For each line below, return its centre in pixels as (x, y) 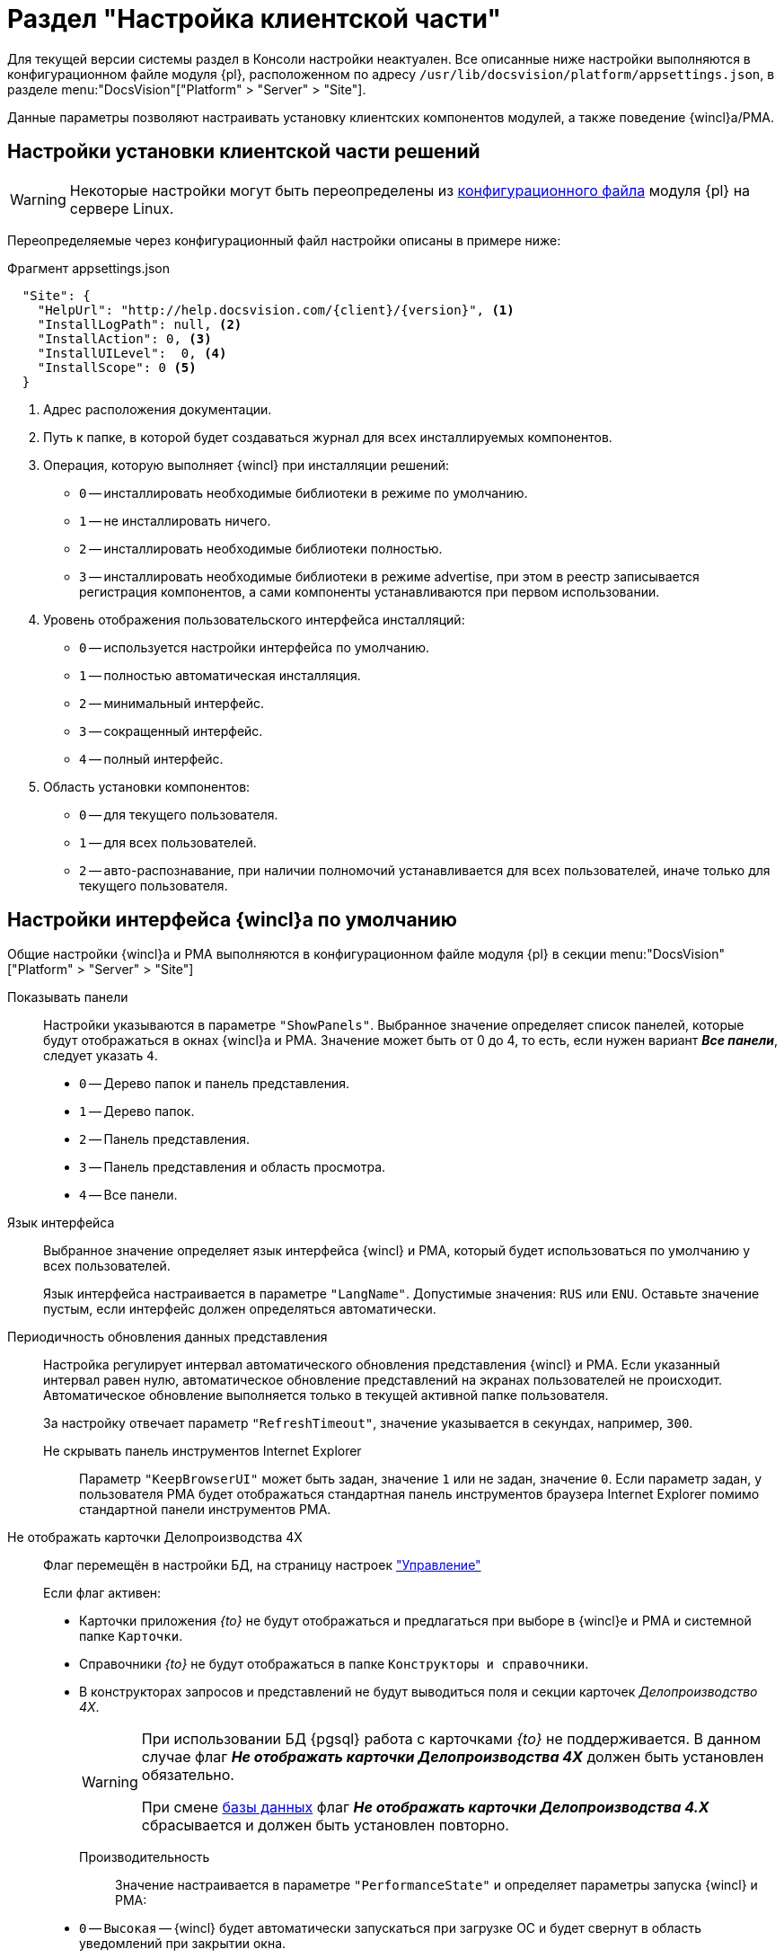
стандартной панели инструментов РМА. (205, 1510)
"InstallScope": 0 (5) (117, 367)
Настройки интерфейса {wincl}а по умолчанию (232, 920)
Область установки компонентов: (147, 786)
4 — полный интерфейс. (151, 758)
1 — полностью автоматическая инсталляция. (220, 675)
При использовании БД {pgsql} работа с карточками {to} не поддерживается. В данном (451, 1739)
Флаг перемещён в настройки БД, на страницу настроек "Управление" (262, 1565)
